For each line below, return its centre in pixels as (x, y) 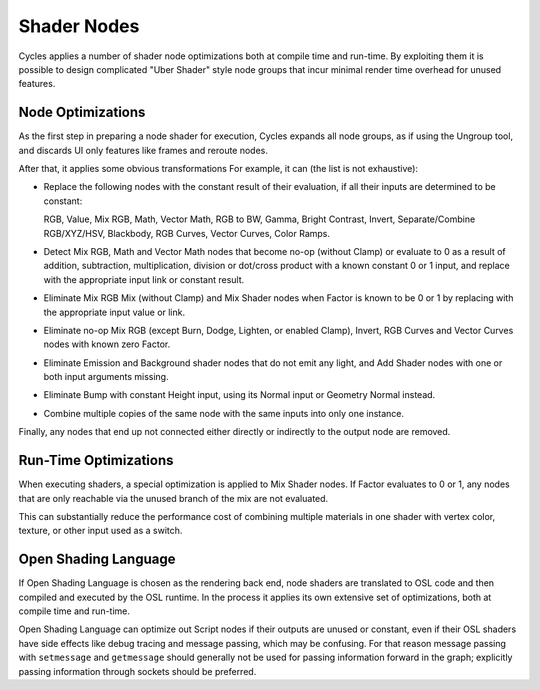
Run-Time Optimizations (96, 460)
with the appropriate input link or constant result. (144, 279)
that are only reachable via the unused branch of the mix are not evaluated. (173, 498)
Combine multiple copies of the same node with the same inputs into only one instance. (224, 413)
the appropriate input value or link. (114, 312)
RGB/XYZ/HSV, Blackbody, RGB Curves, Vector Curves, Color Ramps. (186, 233)
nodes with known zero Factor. (107, 344)
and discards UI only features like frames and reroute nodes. (143, 150)
